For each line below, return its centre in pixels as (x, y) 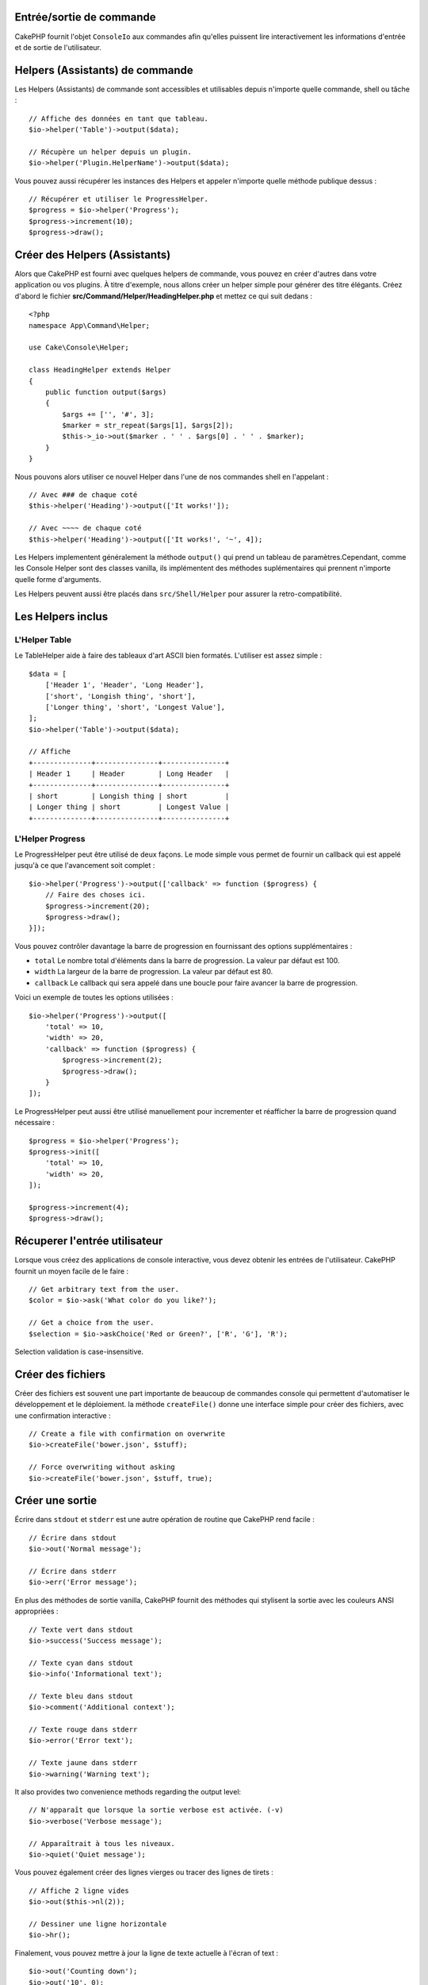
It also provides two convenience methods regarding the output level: (128, 1792)
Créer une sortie (56, 1501)
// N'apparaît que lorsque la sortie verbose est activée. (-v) (157, 1810)
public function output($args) (106, 392)
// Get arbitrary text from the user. (104, 1289)
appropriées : (36, 1611)
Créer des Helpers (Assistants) (93, 254)
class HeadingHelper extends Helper (100, 370)
